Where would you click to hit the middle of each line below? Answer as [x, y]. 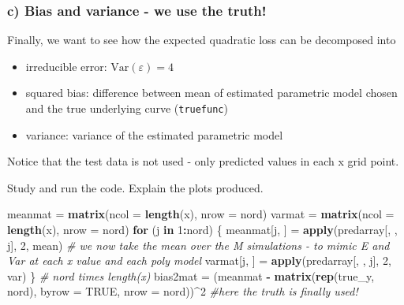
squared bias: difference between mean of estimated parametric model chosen [211, 93]
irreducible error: [66, 66]
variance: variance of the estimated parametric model [154, 134]
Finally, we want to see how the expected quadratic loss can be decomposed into [202, 40]
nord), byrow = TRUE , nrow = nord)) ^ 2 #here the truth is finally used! [183, 291]
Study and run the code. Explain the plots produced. [135, 187]
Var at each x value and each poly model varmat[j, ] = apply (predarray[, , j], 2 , [199, 260]
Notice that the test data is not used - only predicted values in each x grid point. [203, 161]
